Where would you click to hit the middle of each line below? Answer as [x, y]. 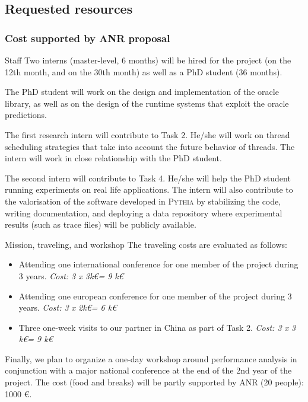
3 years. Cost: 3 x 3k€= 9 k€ [71, 275]
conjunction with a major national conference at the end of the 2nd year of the [148, 370]
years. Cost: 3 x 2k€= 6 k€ [68, 307]
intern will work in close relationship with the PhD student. [113, 158]
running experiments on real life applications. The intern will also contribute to [149, 189]
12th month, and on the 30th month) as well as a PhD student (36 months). [144, 71]
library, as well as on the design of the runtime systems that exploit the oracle [147, 103]
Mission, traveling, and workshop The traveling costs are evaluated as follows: [146, 244]
